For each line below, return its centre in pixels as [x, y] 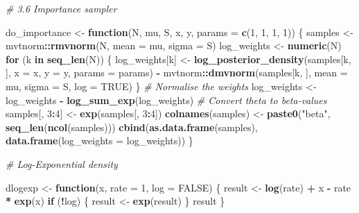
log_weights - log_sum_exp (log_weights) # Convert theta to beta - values [166, 100]
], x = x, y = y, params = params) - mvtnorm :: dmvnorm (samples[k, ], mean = [177, 73]
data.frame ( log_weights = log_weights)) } [99, 140]
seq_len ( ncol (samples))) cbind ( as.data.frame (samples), [132, 127]
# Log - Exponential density [62, 163]
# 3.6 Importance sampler [61, 8]
